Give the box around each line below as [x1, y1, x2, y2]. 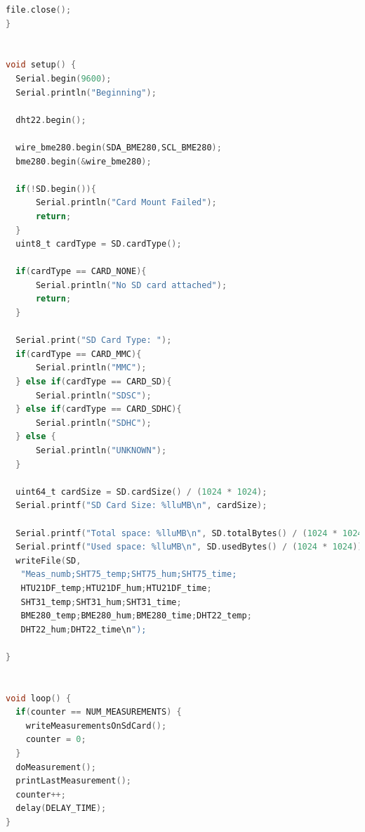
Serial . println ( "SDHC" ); [35, 417, 152, 428]
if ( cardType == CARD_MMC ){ [15, 349, 142, 359]
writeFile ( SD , [15, 555, 81, 566]
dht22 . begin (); [15, 115, 86, 125]
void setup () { [6, 60, 77, 70]
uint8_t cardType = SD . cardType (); [15, 239, 182, 249]
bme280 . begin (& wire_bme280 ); [15, 156, 152, 167]
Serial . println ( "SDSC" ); [35, 390, 152, 401]
